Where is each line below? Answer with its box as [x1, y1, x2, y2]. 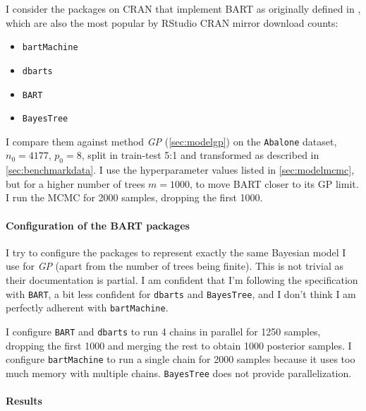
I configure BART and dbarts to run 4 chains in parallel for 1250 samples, [6, 323, 321, 338]
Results [6, 393, 42, 408]
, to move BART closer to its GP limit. [190, 176, 359, 191]
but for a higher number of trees [6, 176, 145, 191]
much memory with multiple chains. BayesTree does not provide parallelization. [6, 365, 352, 380]
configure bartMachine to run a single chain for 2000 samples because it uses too [6, 352, 355, 367]
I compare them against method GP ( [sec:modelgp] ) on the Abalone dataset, [6, 133, 337, 148]
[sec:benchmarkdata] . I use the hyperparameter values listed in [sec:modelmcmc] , [6, 162, 355, 177]
